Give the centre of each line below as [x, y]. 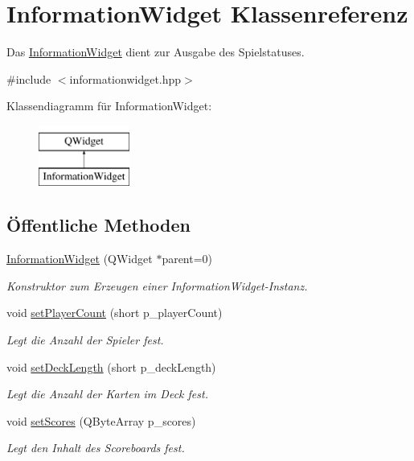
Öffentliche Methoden [98, 225]
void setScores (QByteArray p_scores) [101, 420]
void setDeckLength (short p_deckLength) [111, 366]
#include [29, 78]
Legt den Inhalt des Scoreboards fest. [96, 448]
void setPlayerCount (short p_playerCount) [115, 313]
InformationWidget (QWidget [80, 259]
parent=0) [187, 259]
